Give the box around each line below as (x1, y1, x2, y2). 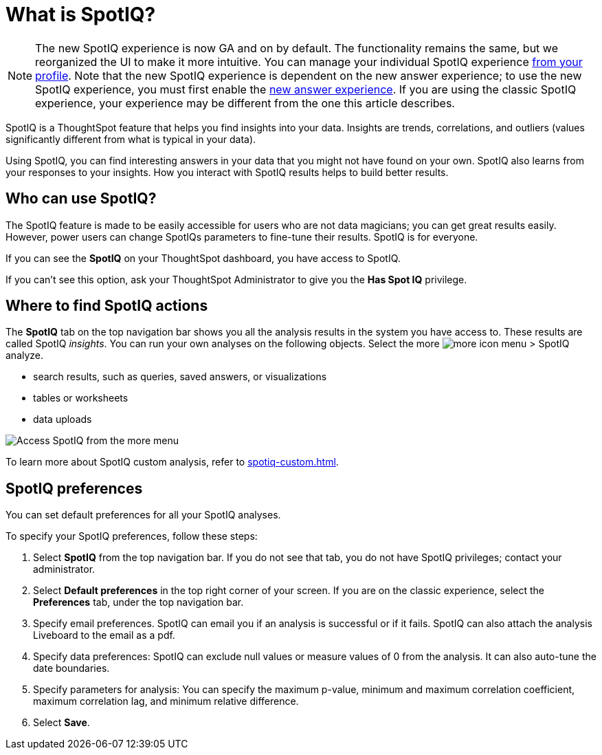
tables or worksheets (33, 392, 129, 404)
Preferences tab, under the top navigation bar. (33, 596, 244, 609)
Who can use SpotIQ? (5, 190, 157, 208)
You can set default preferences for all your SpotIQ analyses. (5, 509, 281, 521)
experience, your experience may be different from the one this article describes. (35, 96, 455, 110)
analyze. (5, 349, 44, 362)
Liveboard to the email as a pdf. (33, 629, 175, 642)
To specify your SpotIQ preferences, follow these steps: (5, 530, 258, 543)
